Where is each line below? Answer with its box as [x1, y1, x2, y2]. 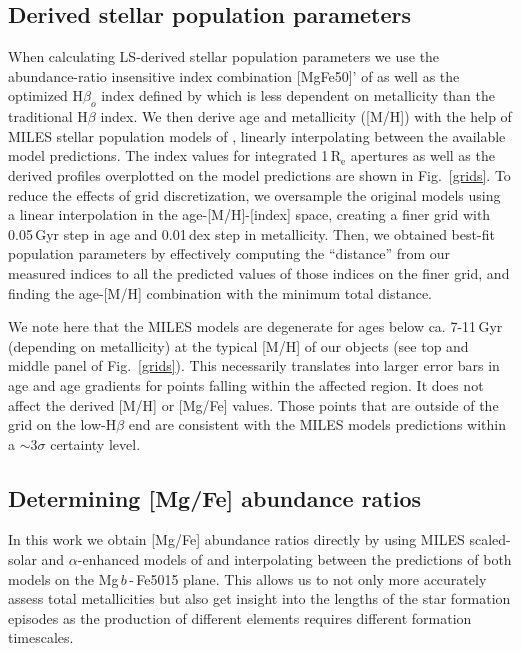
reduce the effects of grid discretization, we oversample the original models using [8, 184, 501, 205]
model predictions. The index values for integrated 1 [8, 145, 329, 166]
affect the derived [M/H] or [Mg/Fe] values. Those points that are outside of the [8, 394, 499, 415]
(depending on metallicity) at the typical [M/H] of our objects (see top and [8, 335, 469, 356]
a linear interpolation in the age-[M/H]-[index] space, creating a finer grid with [8, 204, 491, 225]
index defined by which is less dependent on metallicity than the [101, 85, 496, 106]
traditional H [8, 106, 88, 127]
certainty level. [50, 433, 141, 454]
